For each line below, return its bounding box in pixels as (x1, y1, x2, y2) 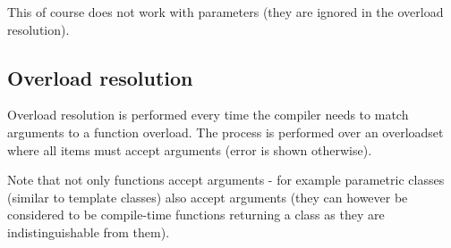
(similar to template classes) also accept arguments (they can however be (7, 187, 408, 206)
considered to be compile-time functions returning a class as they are (7, 205, 385, 224)
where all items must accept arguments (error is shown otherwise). (7, 140, 372, 159)
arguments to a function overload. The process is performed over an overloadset (7, 122, 444, 141)
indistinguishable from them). (7, 222, 170, 241)
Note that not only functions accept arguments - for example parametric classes (7, 170, 445, 189)
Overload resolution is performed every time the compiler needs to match (7, 105, 409, 124)
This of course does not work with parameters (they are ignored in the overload (7, 3, 444, 21)
